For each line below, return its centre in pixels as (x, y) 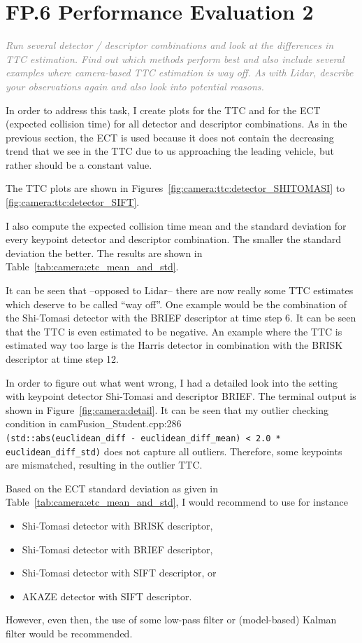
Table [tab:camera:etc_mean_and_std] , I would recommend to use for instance (177, 502)
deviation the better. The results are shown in (104, 253)
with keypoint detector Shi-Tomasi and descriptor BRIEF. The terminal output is (181, 396)
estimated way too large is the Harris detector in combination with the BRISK (174, 345)
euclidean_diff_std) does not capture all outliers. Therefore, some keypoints (174, 451)
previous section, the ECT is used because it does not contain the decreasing (170, 137)
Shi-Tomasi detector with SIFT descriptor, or (119, 573)
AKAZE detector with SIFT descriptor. (107, 596)
